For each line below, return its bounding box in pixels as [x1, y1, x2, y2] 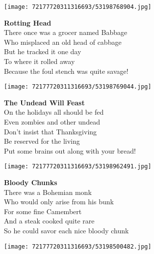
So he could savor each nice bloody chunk [4, 225, 129, 236]
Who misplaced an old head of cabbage [4, 36, 122, 47]
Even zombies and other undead [4, 117, 100, 127]
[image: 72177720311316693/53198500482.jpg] [4, 243, 152, 250]
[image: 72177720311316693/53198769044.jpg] [4, 83, 152, 91]
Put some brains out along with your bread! [4, 145, 136, 156]
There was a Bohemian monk [4, 187, 92, 197]
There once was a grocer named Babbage [4, 27, 128, 37]
